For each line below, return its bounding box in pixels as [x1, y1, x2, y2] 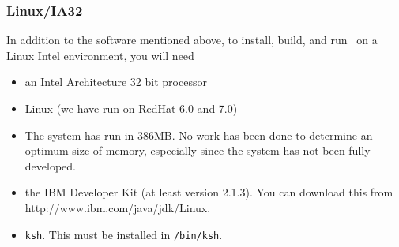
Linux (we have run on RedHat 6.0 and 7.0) [24, 100, 238, 116]
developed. [24, 157, 76, 174]
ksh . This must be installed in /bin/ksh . [24, 226, 223, 242]
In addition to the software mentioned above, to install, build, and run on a [6, 32, 378, 48]
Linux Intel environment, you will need [6, 47, 194, 63]
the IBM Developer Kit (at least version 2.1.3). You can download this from [24, 184, 393, 200]
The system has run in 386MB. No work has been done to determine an [24, 126, 373, 143]
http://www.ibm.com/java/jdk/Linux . [24, 199, 211, 215]
